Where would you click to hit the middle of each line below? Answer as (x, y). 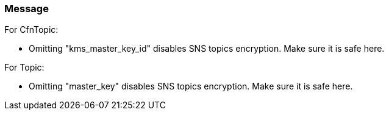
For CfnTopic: (31, 30)
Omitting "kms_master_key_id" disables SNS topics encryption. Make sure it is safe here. (207, 49)
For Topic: (24, 68)
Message (27, 9)
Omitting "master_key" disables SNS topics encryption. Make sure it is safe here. (191, 86)
